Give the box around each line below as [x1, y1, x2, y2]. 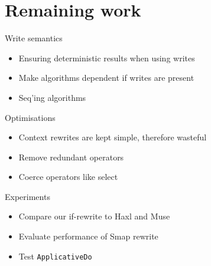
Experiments [5, 190, 50, 202]
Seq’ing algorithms [18, 91, 86, 103]
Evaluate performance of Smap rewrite [18, 230, 158, 242]
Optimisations [5, 111, 56, 123]
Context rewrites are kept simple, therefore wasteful [18, 131, 207, 143]
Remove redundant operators [18, 150, 124, 163]
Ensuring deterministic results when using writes [18, 51, 195, 64]
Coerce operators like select [18, 170, 118, 183]
